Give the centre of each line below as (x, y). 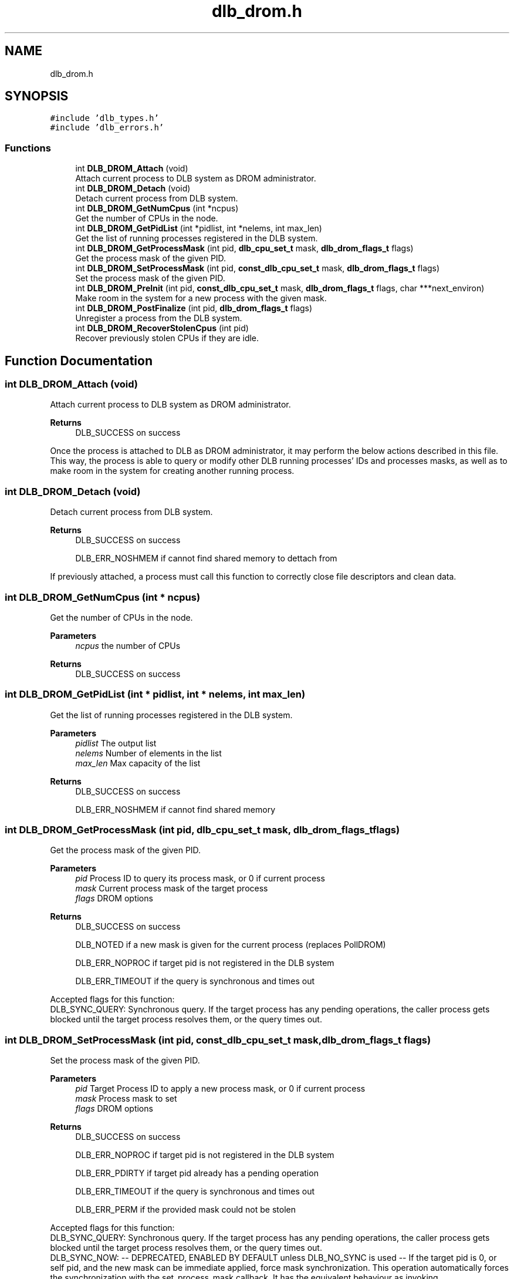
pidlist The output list (116, 743)
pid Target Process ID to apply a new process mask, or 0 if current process (220, 1089)
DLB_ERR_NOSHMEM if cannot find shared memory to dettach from (206, 558)
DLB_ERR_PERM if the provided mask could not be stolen (185, 1210)
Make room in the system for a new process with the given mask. (201, 298)
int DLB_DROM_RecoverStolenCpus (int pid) (162, 328)
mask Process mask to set (126, 1099)
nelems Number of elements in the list (148, 753)
